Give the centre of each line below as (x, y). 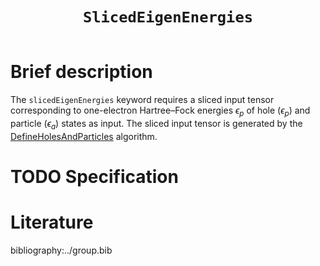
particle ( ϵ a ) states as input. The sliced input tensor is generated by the (156, 124)
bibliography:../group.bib (61, 250)
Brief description (81, 72)
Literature (52, 222)
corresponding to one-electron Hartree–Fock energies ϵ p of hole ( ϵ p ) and (160, 111)
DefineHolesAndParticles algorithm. (84, 136)
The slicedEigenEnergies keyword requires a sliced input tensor (142, 99)
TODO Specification (94, 176)
